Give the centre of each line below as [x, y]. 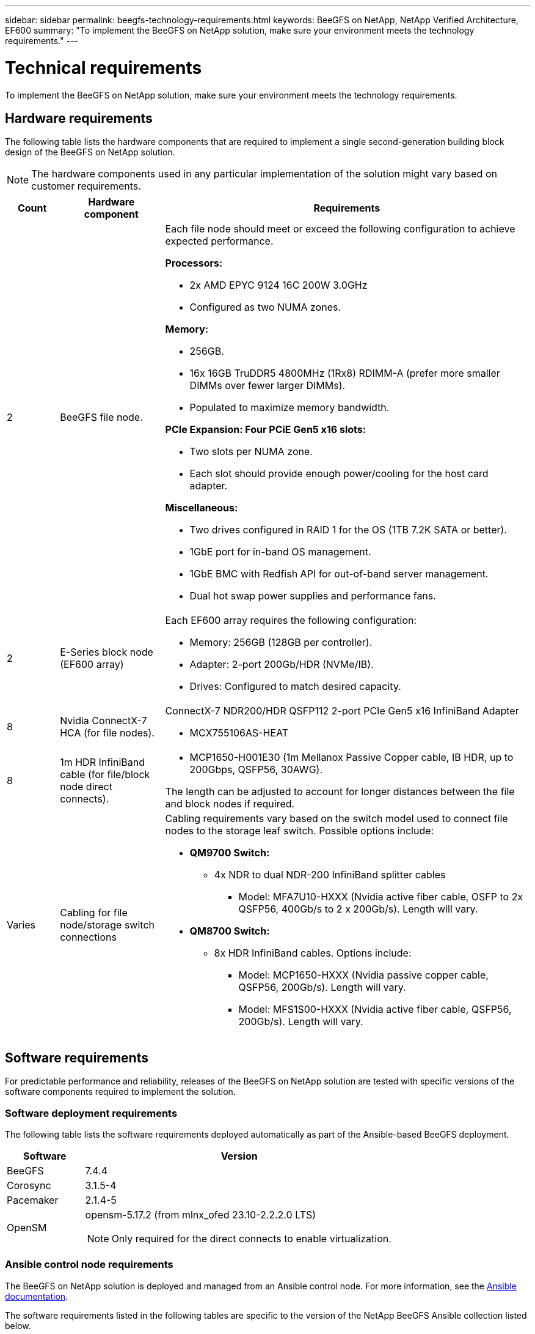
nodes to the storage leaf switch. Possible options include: [300, 831]
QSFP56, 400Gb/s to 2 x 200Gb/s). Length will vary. [358, 909]
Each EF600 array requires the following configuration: [291, 621]
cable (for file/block [105, 775]
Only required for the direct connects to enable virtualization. [251, 1238]
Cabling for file [94, 913]
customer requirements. [86, 186]
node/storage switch [107, 925]
